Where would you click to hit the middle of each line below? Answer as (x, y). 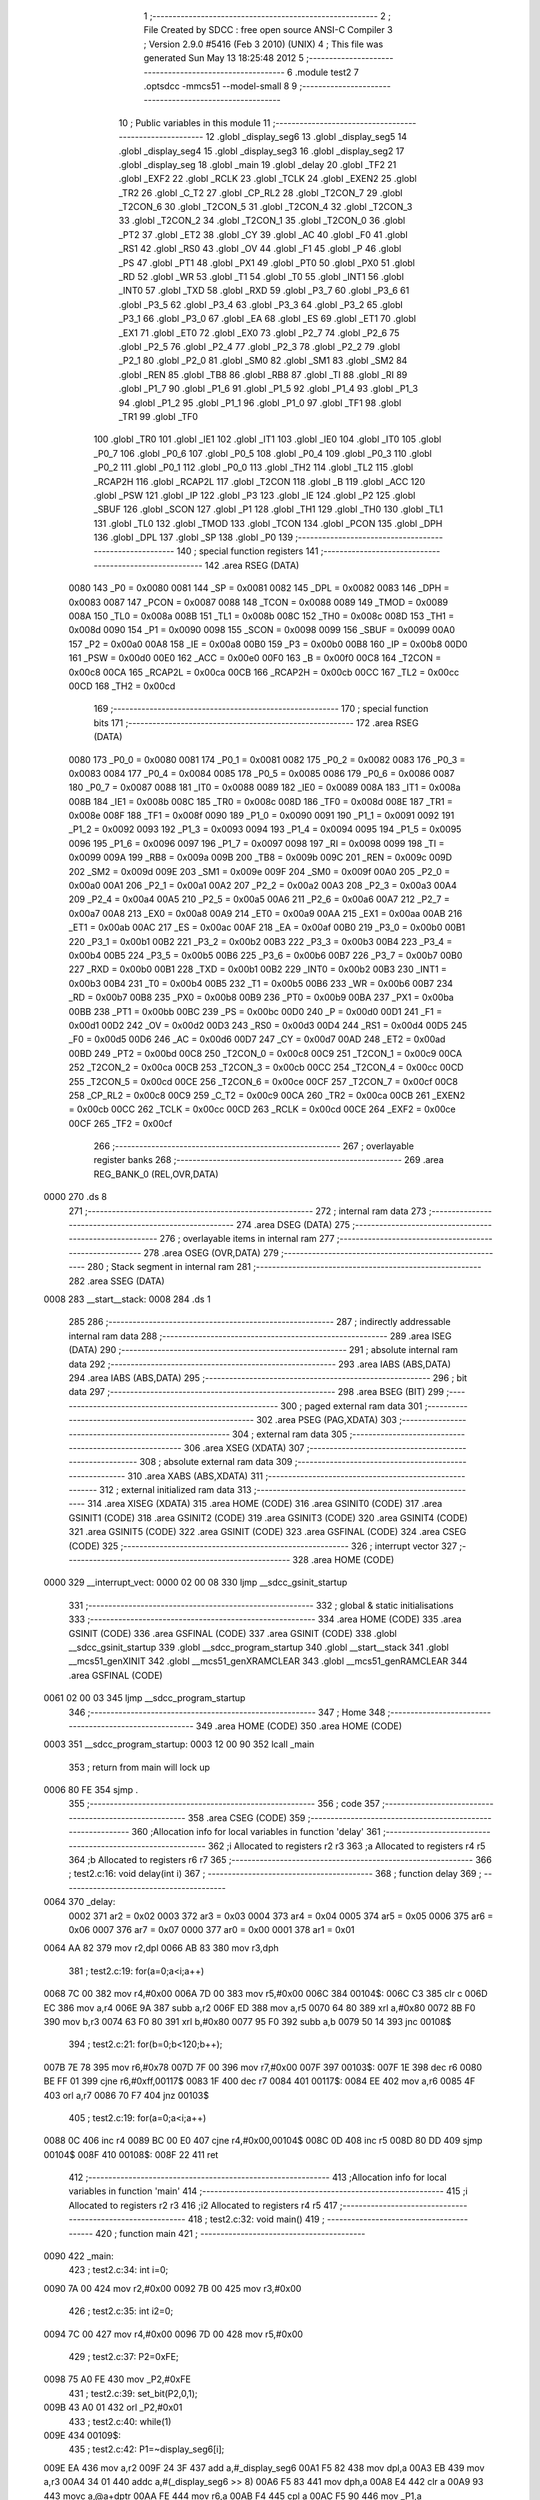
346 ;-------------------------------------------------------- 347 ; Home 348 (227, 1712)
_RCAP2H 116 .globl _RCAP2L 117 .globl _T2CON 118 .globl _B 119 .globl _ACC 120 (259, 481)
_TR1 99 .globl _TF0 (158, 416)
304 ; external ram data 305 (289, 1434)
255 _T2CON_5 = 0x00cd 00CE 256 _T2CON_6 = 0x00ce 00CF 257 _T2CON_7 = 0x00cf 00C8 (263, 1081)
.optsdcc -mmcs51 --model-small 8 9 (220, 86)
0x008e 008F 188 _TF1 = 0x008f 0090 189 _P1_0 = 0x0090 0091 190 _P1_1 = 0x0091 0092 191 (261, 816)
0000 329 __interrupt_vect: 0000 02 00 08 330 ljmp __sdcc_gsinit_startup (195, 1582)
